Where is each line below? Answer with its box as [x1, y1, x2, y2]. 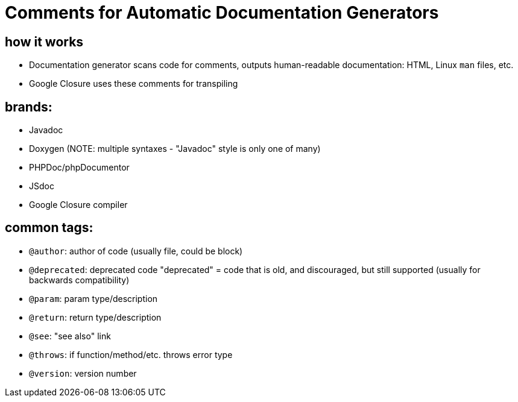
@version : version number [29, 368, 137, 378]
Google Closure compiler [29, 199, 128, 210]
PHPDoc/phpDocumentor [29, 162, 130, 173]
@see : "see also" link [29, 330, 111, 341]
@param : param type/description [29, 293, 158, 304]
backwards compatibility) [29, 274, 130, 285]
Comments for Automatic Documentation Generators [5, 2, 439, 23]
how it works [5, 34, 84, 49]
